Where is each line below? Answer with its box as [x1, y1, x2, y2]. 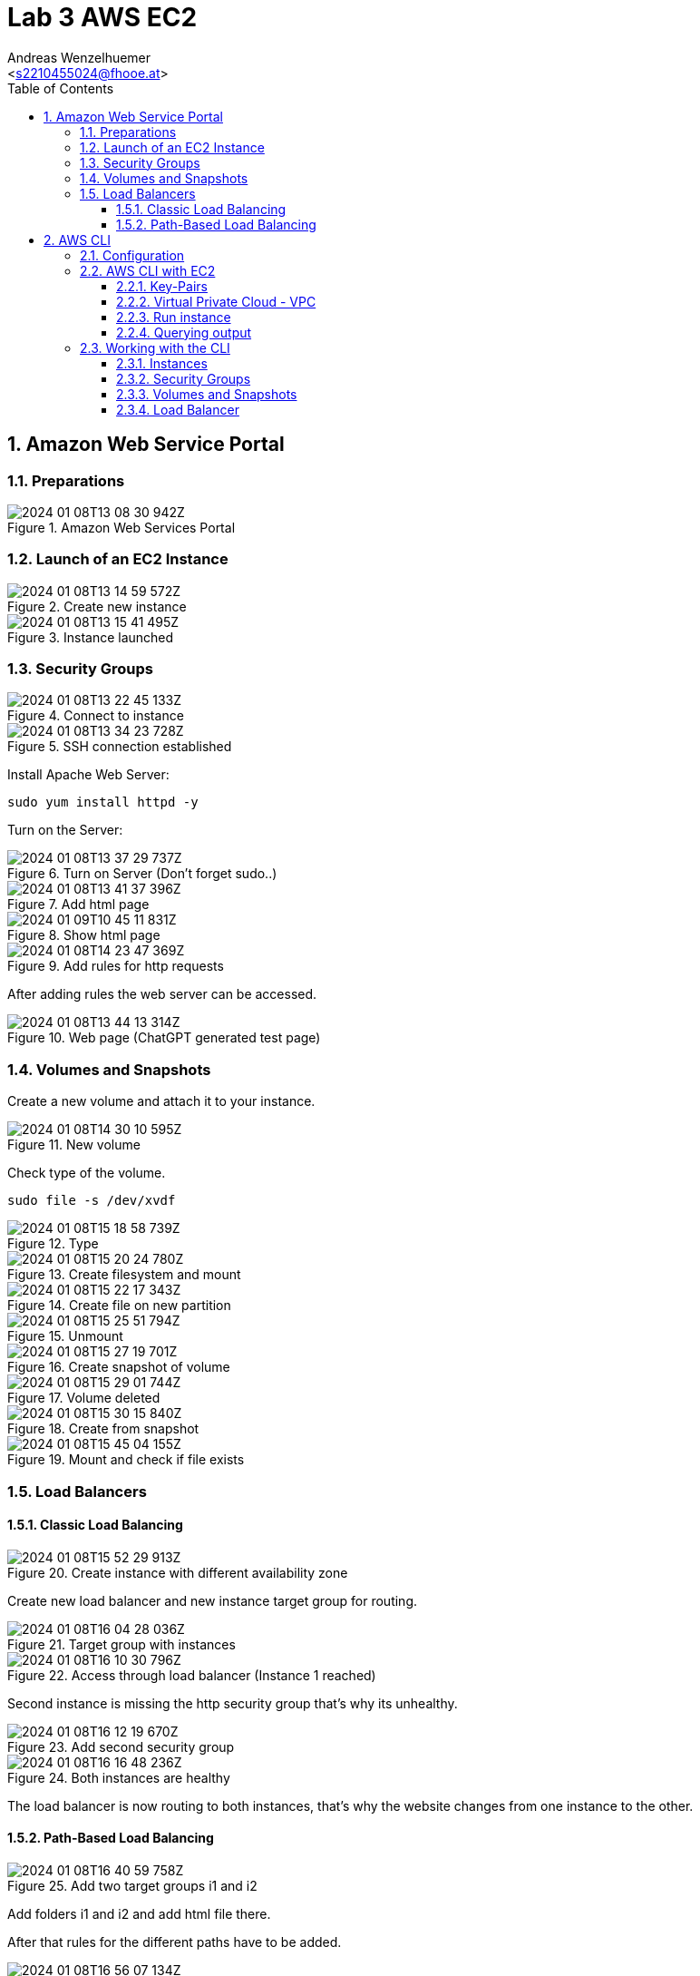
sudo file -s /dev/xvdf [7, 1193, 176, 1208]
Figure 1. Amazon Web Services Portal [7, 519, 236, 535]
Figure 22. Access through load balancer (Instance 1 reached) [7, 1667, 376, 1683]
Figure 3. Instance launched [7, 629, 174, 645]
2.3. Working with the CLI [80, 339, 230, 356]
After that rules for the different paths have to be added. [7, 1934, 342, 1951]
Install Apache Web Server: [7, 767, 170, 783]
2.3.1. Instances [116, 355, 208, 371]
